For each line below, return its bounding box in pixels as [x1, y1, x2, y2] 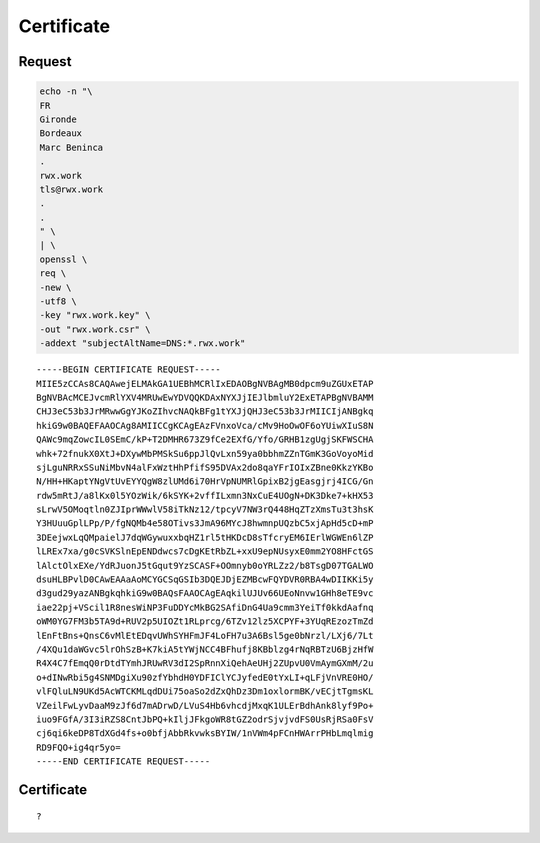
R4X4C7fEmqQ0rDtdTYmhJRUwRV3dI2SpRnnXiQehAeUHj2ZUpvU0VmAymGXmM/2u [36, 658, 374, 669]
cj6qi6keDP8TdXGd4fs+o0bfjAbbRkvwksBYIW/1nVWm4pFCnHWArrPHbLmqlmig [36, 728, 374, 739]
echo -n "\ [39, 86, 93, 97]
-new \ [39, 281, 72, 293]
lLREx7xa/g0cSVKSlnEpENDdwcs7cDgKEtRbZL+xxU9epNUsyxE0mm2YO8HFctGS [36, 546, 374, 557]
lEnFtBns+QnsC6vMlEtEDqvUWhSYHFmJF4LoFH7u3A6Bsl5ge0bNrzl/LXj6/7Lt [36, 630, 374, 641]
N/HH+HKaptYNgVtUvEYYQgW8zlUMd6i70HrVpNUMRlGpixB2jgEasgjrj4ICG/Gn [36, 476, 374, 487]
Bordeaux [39, 128, 83, 139]
